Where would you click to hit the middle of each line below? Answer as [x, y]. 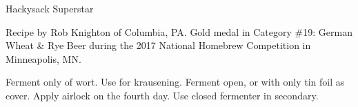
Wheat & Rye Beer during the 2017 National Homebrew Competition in [158, 45]
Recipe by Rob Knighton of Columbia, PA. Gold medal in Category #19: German [179, 31]
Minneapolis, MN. [43, 58]
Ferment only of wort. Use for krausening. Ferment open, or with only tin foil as [175, 82]
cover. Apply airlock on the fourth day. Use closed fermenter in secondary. [162, 95]
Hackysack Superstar [50, 8]
